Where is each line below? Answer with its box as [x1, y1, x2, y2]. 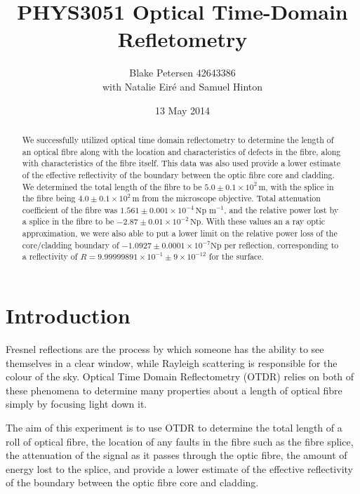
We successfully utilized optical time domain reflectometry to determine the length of [22, 133, 334, 145]
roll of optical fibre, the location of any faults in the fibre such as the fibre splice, [6, 434, 354, 448]
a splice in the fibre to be [22, 215, 114, 227]
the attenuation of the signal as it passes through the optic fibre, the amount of [6, 448, 347, 462]
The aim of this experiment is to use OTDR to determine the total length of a [6, 420, 342, 435]
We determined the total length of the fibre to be [22, 180, 202, 192]
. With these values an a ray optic [201, 215, 326, 227]
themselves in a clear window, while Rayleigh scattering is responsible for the [6, 355, 338, 370]
